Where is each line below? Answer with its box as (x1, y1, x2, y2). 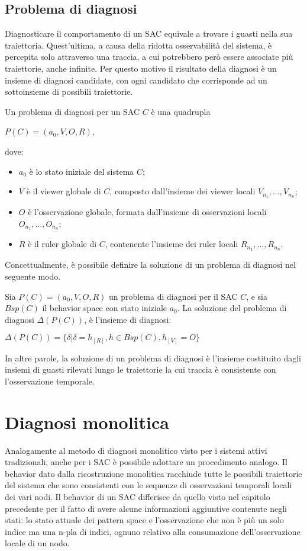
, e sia (246, 290, 268, 302)
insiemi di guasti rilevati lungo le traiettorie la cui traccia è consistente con (5, 363, 276, 376)
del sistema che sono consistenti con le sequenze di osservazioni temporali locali (5, 479, 292, 491)
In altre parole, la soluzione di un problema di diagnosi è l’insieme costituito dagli (5, 351, 301, 364)
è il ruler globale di (28, 238, 97, 250)
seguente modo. (5, 270, 61, 282)
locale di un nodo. (5, 537, 70, 549)
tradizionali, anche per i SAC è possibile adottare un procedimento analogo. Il (5, 456, 287, 468)
